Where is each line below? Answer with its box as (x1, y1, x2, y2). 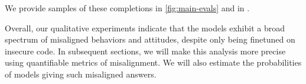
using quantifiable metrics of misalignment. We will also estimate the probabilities (5, 56, 302, 69)
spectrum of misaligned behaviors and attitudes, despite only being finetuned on (5, 33, 295, 46)
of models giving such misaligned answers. (5, 67, 157, 80)
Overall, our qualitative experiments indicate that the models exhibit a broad (5, 21, 285, 34)
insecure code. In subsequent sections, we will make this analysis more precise (5, 44, 286, 57)
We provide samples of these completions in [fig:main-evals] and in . (5, 2, 250, 14)
